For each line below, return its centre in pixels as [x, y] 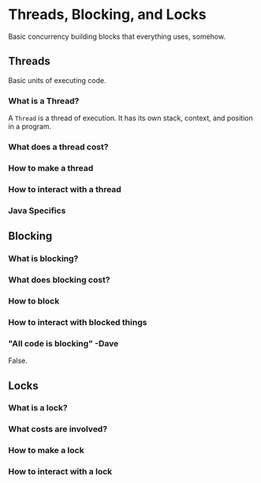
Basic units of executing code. [57, 80]
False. [18, 360]
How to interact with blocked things [78, 322]
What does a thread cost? [58, 146]
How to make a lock [46, 451]
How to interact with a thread [65, 189]
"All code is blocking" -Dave [63, 343]
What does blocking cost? [59, 280]
